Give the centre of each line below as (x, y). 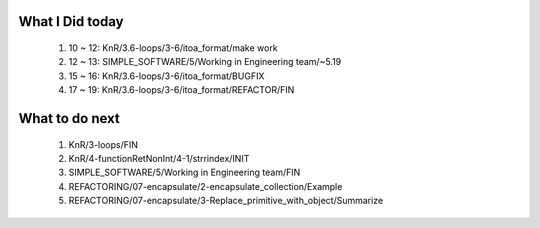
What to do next (69, 118)
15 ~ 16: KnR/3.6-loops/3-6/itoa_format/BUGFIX (166, 76)
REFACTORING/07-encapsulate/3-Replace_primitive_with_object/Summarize (226, 201)
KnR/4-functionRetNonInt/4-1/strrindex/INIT (159, 158)
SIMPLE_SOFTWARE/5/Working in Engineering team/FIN (184, 172)
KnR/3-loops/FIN (103, 144)
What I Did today (71, 21)
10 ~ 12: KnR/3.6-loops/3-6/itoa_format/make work (173, 48)
